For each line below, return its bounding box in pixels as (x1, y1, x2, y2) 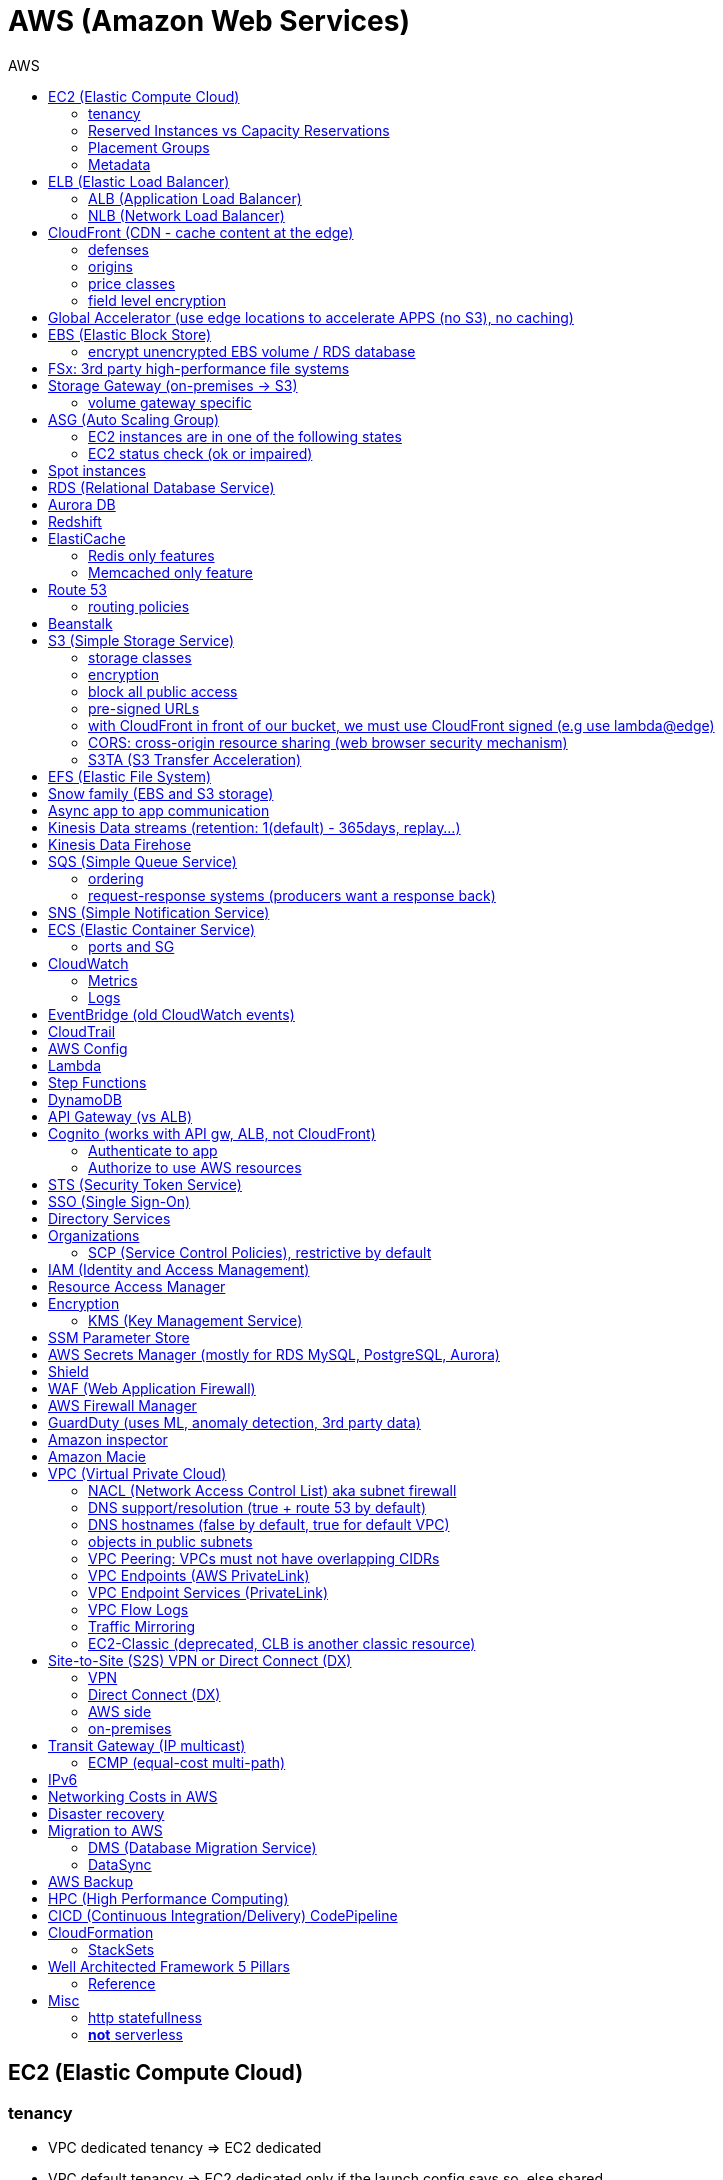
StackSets (88, 1940, 155, 1958)
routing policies (88, 597, 190, 615)
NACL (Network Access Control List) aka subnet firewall (88, 1481, 457, 1499)
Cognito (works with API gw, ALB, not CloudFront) (48, 1124, 376, 1142)
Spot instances (48, 461, 146, 479)
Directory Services (48, 1209, 171, 1227)
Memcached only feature (88, 563, 253, 581)
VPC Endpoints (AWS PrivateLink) (88, 1566, 310, 1584)
